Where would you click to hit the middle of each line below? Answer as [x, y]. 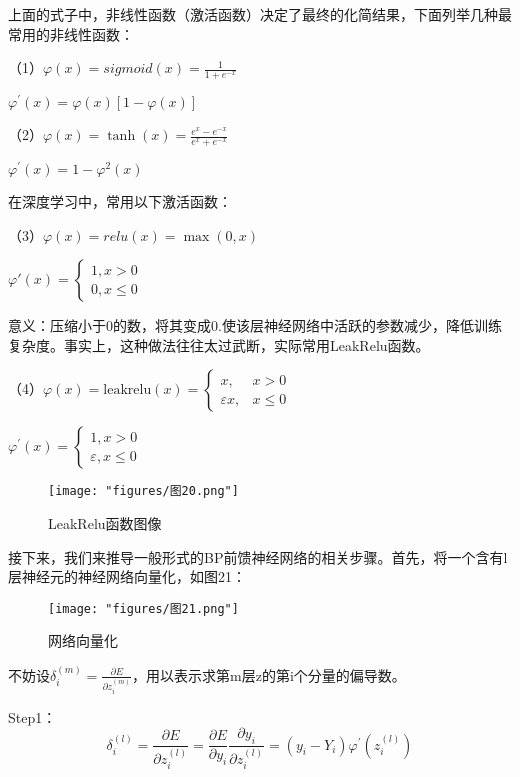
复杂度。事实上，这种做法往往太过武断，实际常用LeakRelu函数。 [219, 344]
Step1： [32, 716]
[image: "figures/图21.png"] [143, 608]
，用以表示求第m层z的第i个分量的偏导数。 [269, 674]
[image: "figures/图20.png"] [143, 491]
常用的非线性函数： [71, 33]
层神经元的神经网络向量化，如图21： [127, 576]
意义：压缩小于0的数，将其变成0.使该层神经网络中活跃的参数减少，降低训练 [255, 325]
